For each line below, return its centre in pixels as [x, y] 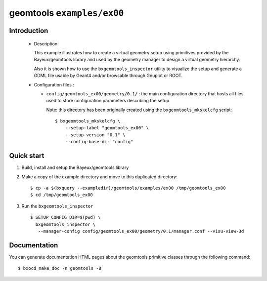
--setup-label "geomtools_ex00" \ [107, 128]
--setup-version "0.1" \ [95, 135]
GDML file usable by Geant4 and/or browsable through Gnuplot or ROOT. [108, 76]
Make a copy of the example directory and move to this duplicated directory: [99, 177]
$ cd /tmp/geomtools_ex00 [62, 195]
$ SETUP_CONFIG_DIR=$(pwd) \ [66, 218]
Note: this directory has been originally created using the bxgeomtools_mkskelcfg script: [139, 110]
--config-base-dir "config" [99, 142]
